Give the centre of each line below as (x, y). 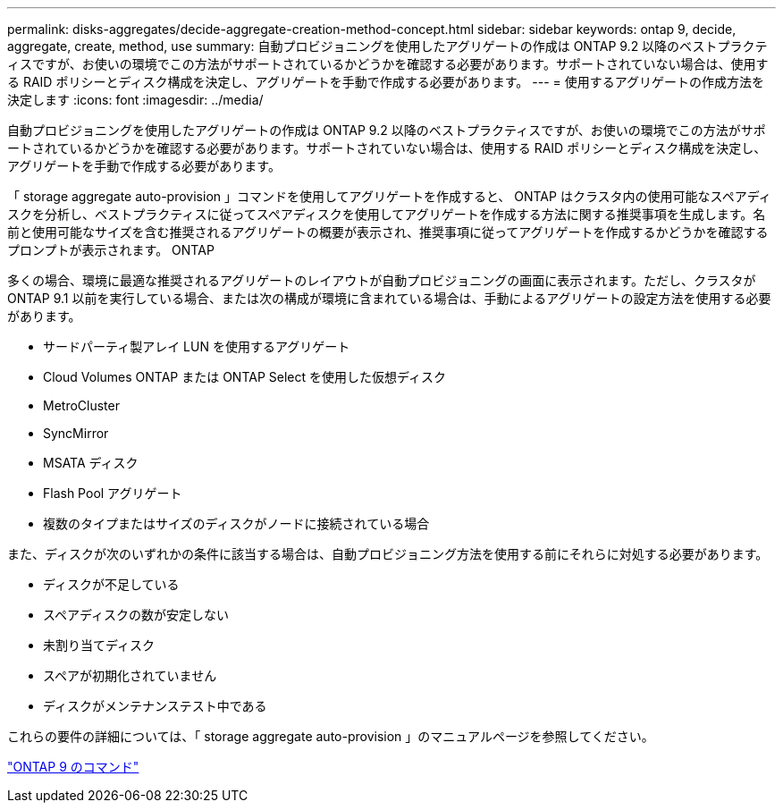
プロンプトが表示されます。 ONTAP (111, 250)
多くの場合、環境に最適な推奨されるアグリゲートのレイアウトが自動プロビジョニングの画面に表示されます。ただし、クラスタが (382, 280)
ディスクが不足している (111, 584)
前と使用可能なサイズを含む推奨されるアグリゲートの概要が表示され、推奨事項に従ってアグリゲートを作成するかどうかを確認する (388, 232)
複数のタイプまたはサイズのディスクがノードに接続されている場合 (236, 523)
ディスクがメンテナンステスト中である (155, 706)
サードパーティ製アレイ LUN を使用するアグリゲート (197, 346)
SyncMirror (76, 433)
